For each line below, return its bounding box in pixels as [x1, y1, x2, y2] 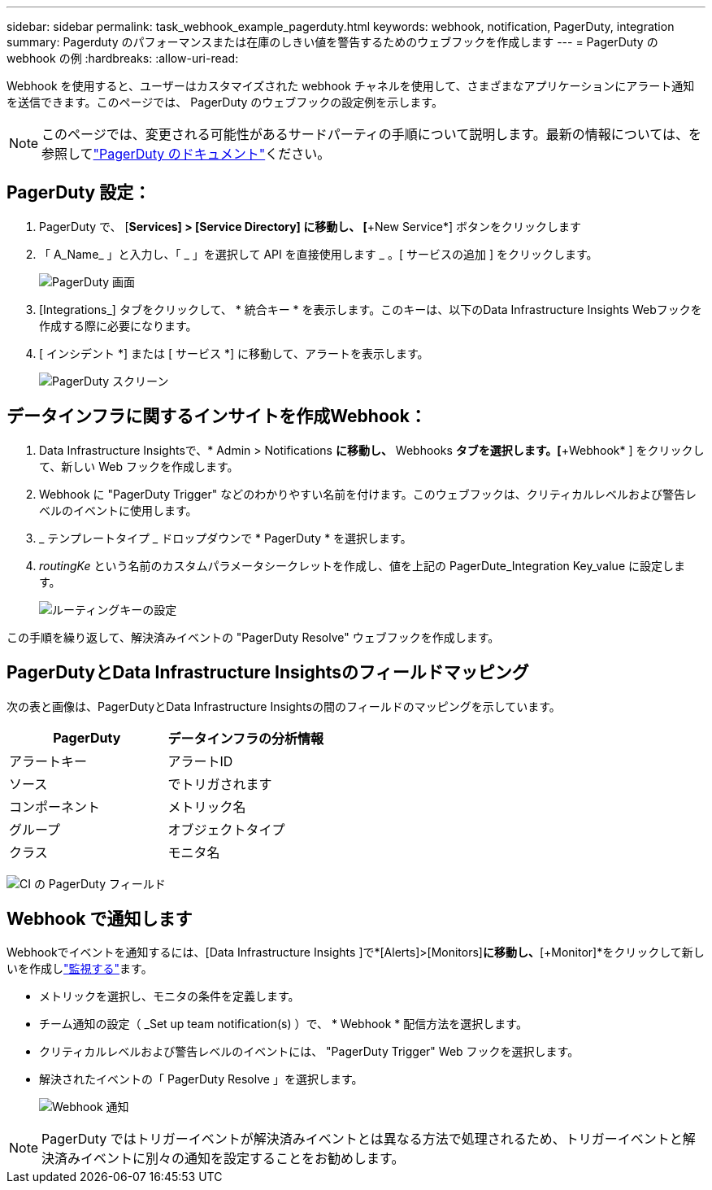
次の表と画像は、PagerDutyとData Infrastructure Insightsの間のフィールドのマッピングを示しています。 [7, 699, 561, 713]
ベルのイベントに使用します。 [39, 503, 198, 517]
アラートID [167, 752, 233, 769]
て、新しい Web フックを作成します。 [39, 459, 239, 473]
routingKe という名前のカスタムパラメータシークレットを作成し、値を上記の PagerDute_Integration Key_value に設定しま [39, 558, 685, 573]
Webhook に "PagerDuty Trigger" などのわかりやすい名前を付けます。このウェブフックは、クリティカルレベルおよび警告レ [39, 486, 697, 501]
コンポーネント [9, 798, 101, 815]
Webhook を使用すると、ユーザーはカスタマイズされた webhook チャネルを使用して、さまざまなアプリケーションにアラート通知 [7, 79, 695, 93]
